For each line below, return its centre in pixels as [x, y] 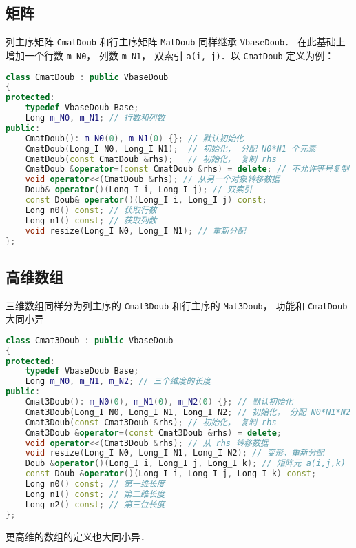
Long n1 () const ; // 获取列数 [91, 220]
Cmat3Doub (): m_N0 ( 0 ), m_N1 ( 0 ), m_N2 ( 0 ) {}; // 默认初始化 [159, 402]
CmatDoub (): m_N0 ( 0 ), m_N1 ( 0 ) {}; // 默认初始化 [134, 138]
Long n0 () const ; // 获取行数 [91, 210]
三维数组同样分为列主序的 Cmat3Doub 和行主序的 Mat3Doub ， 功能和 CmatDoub [177, 305]
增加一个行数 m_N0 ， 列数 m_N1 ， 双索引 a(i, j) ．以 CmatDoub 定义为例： [170, 55]
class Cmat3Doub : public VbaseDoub [90, 340]
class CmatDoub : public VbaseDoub [87, 77]
